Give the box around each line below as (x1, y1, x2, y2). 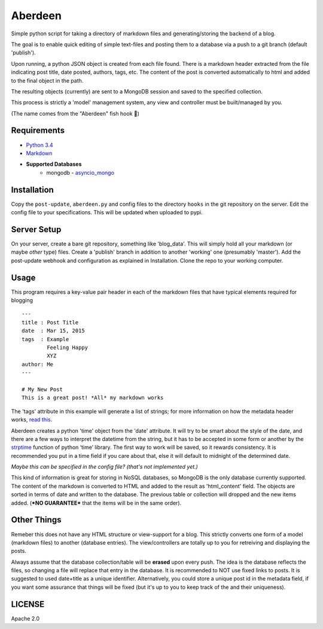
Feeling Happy (47, 344, 89, 351)
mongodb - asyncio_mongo (46, 169, 115, 176)
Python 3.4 (26, 141, 53, 148)
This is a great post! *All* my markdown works (22, 394, 164, 401)
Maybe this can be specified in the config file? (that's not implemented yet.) (11, 463, 199, 470)
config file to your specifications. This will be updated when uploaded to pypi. (11, 209, 203, 216)
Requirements (11, 126, 65, 136)
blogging (11, 297, 33, 304)
